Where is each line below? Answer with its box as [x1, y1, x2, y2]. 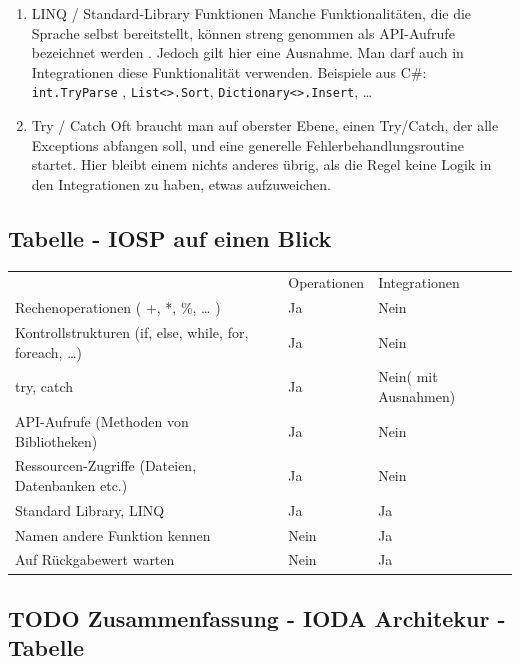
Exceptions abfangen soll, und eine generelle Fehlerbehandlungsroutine [31, 134, 464, 155]
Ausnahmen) [378, 386, 456, 407]
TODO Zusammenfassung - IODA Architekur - [8, 602, 506, 633]
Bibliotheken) [15, 430, 98, 451]
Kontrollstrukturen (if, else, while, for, [15, 322, 249, 343]
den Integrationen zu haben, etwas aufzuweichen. [31, 173, 331, 194]
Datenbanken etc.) [15, 474, 128, 495]
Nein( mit [378, 366, 438, 387]
